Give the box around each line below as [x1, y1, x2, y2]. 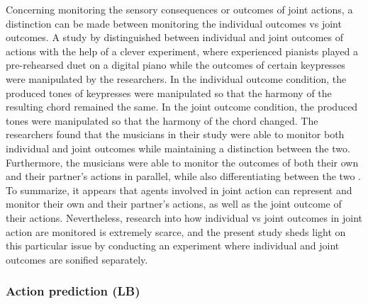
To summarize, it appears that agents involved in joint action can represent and [6, 182, 352, 197]
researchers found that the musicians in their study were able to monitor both [6, 127, 345, 142]
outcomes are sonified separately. [6, 252, 148, 266]
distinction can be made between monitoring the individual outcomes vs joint [6, 16, 342, 30]
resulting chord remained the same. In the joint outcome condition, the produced [6, 99, 358, 114]
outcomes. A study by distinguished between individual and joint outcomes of [6, 30, 344, 45]
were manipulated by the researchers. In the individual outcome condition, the [6, 71, 347, 86]
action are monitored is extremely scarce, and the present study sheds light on [6, 224, 346, 239]
